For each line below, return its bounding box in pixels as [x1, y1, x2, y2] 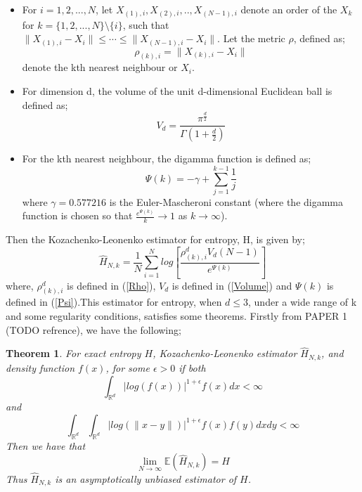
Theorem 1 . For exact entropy [6, 346, 141, 361]
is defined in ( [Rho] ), [67, 278, 156, 292]
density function [6, 360, 75, 375]
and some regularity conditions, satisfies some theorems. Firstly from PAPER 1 [6, 309, 347, 323]
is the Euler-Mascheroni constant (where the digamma [109, 194, 344, 209]
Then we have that [6, 438, 86, 453]
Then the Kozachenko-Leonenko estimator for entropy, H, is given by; [6, 232, 305, 247]
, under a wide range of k [248, 294, 357, 309]
